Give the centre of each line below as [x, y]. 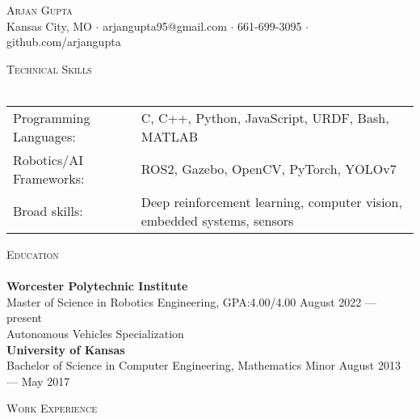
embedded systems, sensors [217, 220]
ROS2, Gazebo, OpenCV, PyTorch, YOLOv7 [269, 169]
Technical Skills [49, 68]
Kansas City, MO [49, 25]
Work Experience [52, 408]
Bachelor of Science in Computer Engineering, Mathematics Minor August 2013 [204, 365]
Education [33, 254]
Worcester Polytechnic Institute [97, 286]
